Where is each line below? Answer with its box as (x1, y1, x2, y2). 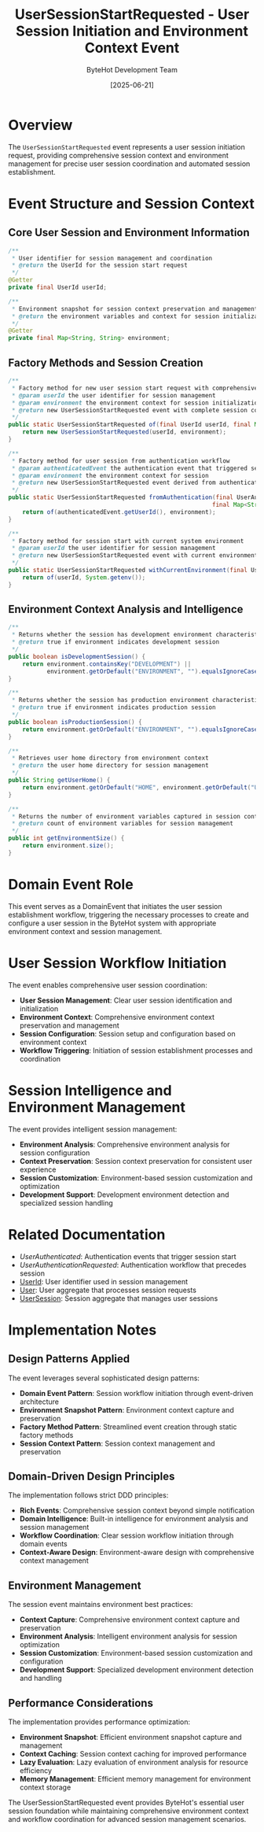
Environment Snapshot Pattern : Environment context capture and (19, 1405, 234, 1414)
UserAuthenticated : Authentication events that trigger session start (19, 1251, 237, 1261)
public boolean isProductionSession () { (8, 718, 143, 726)
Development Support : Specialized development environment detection (19, 1665, 254, 1675)
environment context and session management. (8, 926, 163, 936)
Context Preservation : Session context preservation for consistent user (19, 1156, 253, 1165)
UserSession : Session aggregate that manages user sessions (19, 1293, 218, 1303)
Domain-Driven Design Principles (8, 1469, 175, 1483)
